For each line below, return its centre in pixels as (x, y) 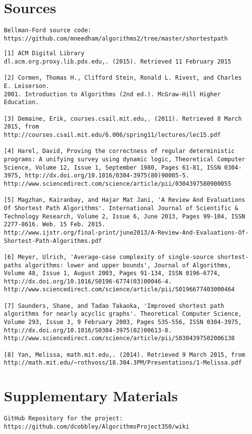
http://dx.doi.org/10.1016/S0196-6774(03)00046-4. (88, 281)
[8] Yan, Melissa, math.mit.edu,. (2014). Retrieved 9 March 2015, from (125, 355)
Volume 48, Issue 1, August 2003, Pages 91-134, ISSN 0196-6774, (112, 273)
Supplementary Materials (91, 396)
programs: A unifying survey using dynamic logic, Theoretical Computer (125, 159)
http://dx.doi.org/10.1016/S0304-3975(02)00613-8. (88, 330)
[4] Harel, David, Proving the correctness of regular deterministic (119, 151)
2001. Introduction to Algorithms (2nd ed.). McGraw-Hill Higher (112, 94)
